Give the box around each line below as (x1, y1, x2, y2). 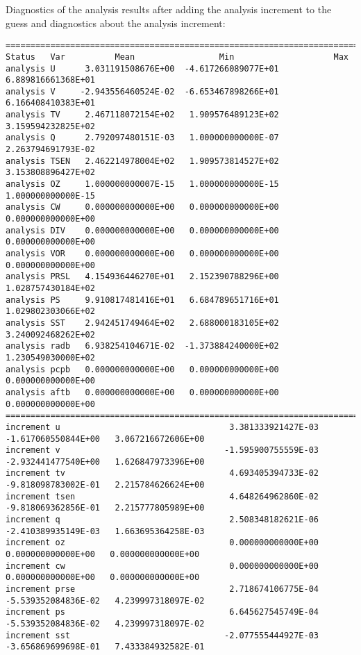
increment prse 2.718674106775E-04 (6, 584, 319, 595)
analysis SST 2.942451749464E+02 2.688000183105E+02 (6, 317, 279, 328)
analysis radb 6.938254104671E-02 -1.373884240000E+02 (6, 341, 279, 351)
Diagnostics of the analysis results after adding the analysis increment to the (6, 2, 332, 16)
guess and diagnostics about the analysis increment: (6, 15, 226, 30)
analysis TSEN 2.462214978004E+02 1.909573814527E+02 (6, 156, 279, 166)
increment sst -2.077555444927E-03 (6, 630, 319, 640)
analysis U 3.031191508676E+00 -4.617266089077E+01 (6, 63, 279, 74)
